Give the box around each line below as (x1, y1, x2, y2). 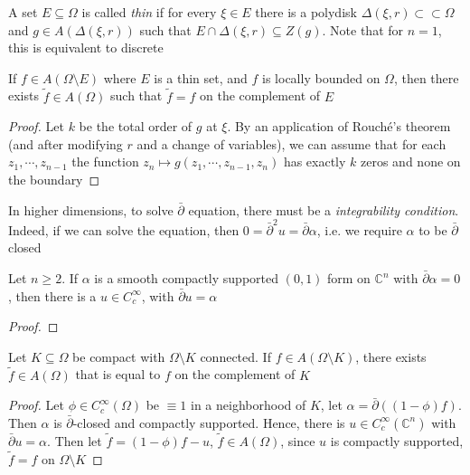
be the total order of (79, 117, 193, 136)
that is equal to (75, 365, 161, 384)
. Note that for (322, 20, 404, 39)
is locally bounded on (262, 68, 381, 87)
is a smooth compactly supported (94, 269, 278, 288)
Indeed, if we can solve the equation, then (8, 220, 240, 239)
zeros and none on (361, 152, 461, 171)
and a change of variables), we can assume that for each (136, 134, 446, 153)
